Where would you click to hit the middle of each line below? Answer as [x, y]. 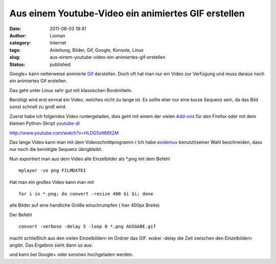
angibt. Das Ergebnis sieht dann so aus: [51, 245]
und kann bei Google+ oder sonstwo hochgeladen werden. [72, 255]
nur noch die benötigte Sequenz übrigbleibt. [56, 149]
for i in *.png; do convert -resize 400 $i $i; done [86, 194]
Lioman [58, 35]
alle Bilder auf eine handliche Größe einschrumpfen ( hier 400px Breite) [85, 205]
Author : [18, 35]
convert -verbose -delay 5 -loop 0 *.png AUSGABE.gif [87, 227]
